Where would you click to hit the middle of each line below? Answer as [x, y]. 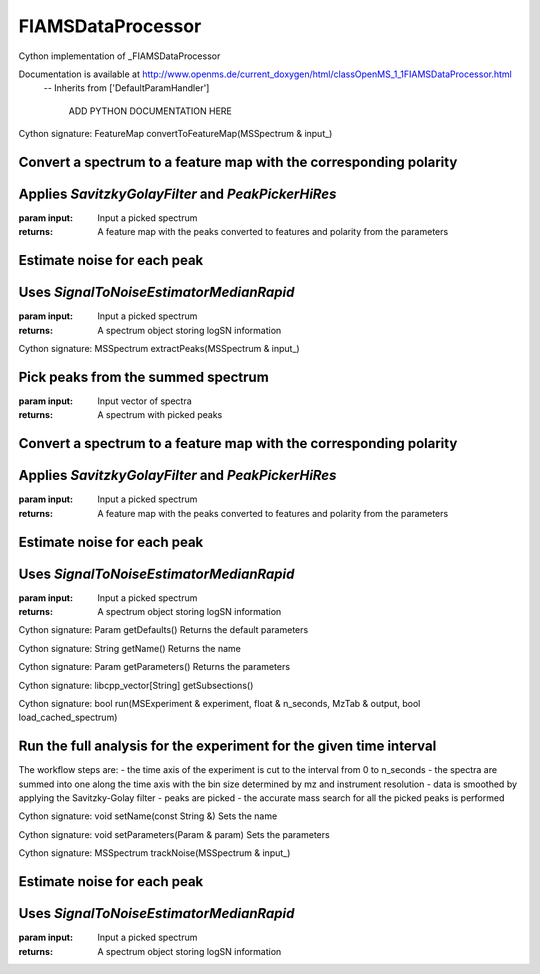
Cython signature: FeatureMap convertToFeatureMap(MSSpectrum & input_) [175, 134]
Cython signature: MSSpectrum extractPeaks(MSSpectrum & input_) [159, 349]
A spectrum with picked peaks [160, 415]
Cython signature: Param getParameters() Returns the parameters [154, 667]
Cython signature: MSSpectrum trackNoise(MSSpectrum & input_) [154, 853]
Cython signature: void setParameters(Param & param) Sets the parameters [174, 834]
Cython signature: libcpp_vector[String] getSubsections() [136, 685]
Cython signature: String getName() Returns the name [130, 648]
